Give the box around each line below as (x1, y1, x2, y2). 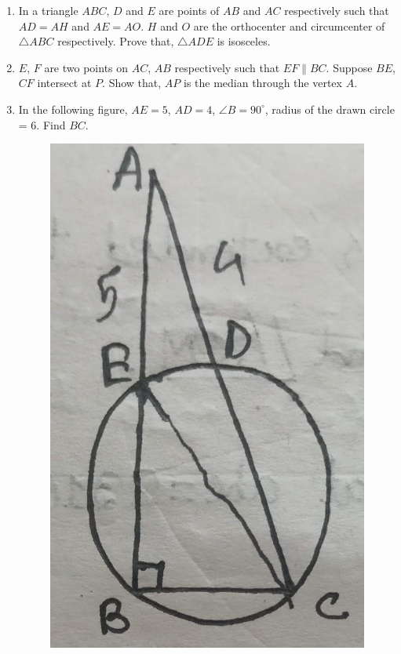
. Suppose (326, 59, 373, 75)
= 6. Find (18, 116, 66, 133)
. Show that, (102, 74, 162, 91)
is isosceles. (217, 33, 271, 49)
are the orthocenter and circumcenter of (193, 17, 385, 34)
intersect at (37, 74, 92, 91)
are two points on (44, 59, 129, 75)
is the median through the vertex (183, 74, 342, 91)
